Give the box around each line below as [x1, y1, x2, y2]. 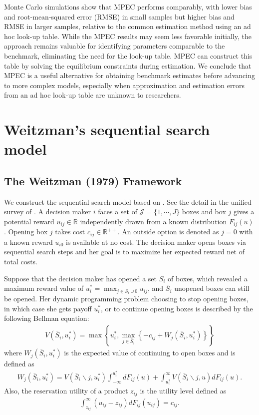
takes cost [55, 226, 85, 237]
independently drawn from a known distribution [80, 216, 227, 226]
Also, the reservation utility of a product [4, 385, 128, 396]
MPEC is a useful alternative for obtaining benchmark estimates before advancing [4, 70, 255, 81]
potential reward [4, 216, 54, 226]
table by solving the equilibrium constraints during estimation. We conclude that [4, 60, 252, 71]
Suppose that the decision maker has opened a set [4, 273, 157, 283]
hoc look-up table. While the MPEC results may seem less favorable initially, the [4, 31, 252, 41]
